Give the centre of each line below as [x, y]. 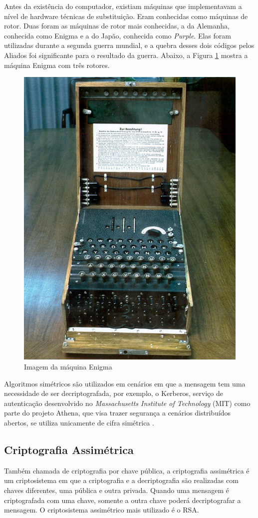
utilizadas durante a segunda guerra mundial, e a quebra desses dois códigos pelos [129, 45]
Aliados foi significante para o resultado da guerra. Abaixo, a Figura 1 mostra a [126, 55]
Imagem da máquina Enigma [68, 367]
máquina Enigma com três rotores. [57, 65]
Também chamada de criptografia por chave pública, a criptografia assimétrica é [127, 470]
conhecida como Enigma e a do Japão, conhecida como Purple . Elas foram [118, 35]
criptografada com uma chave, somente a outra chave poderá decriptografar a [123, 500]
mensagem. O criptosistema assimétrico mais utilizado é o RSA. [102, 510]
